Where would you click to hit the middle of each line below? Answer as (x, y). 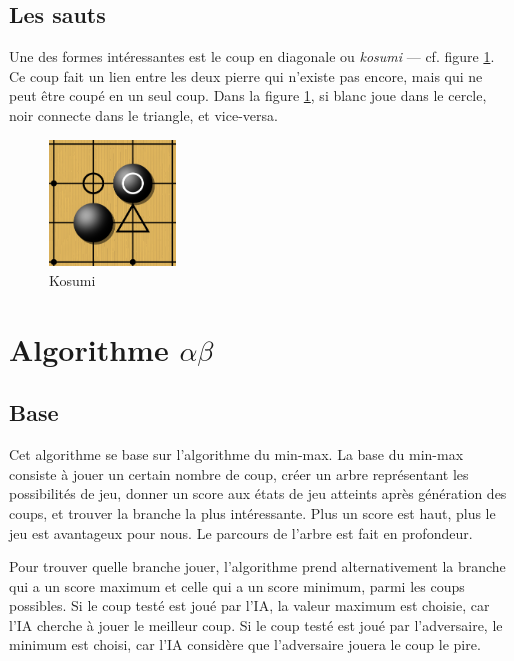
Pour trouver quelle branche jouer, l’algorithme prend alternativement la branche (257, 566)
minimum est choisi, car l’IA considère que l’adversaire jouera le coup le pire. (245, 644)
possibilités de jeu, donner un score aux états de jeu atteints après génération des (258, 493)
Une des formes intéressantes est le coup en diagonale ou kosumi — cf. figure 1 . (252, 56)
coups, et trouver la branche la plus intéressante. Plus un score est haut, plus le (252, 512)
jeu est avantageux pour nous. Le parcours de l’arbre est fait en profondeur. (241, 532)
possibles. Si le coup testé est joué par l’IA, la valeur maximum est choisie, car (249, 605)
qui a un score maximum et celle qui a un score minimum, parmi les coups (237, 585)
